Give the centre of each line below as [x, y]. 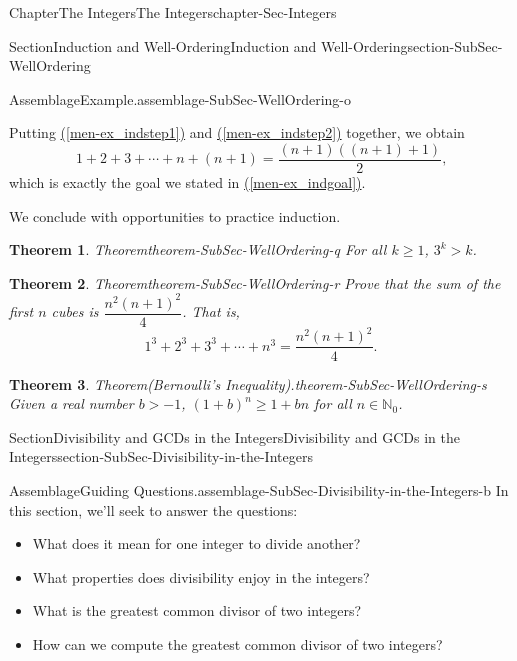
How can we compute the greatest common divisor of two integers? [237, 643]
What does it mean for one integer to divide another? [196, 543]
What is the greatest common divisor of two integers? [197, 610]
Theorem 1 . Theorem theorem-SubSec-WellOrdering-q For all [198, 249]
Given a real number [71, 403]
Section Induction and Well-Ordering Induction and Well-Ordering [208, 45]
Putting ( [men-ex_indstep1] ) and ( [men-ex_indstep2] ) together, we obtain [237, 132]
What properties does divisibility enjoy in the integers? [201, 576]
